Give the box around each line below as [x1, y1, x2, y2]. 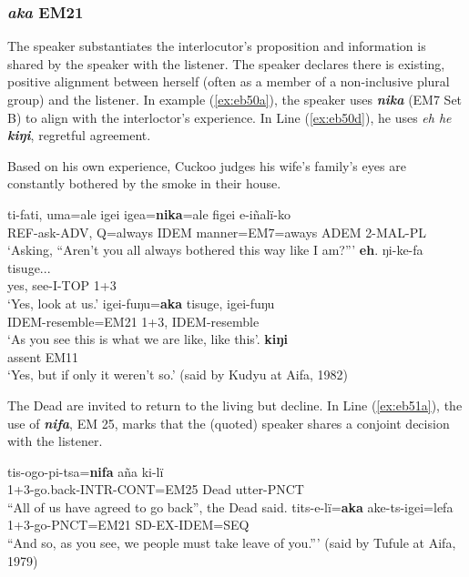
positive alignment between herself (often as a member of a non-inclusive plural [7, 72, 450, 91]
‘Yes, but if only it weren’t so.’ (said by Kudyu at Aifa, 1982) [7, 365, 349, 384]
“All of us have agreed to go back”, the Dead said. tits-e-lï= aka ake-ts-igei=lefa [7, 497, 454, 516]
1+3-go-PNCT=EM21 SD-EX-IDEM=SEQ [7, 515, 250, 534]
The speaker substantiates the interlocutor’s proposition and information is [7, 36, 426, 56]
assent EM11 [7, 347, 79, 366]
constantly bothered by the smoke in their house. [7, 174, 281, 193]
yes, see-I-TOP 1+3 [7, 276, 117, 295]
